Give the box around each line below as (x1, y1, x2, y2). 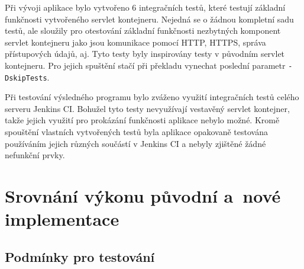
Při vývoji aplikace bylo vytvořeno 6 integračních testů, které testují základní (5, 1, 286, 13)
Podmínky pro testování (5, 247, 155, 265)
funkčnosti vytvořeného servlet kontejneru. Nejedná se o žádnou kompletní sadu (5, 12, 294, 25)
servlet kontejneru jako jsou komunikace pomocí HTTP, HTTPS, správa (5, 36, 266, 48)
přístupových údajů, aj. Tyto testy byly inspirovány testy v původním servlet (5, 47, 285, 60)
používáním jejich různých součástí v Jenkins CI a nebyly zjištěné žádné (5, 137, 266, 149)
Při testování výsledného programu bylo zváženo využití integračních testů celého (5, 91, 299, 103)
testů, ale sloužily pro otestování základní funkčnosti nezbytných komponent (5, 24, 281, 37)
